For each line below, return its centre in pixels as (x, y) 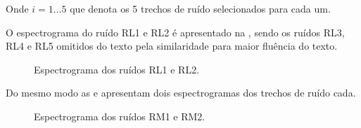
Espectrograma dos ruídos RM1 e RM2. (120, 116)
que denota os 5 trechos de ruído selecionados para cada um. (200, 8)
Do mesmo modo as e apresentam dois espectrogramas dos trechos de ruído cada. (181, 93)
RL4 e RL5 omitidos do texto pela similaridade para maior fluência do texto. (172, 46)
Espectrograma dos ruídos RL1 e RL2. (117, 69)
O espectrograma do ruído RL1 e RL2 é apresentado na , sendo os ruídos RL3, (175, 32)
